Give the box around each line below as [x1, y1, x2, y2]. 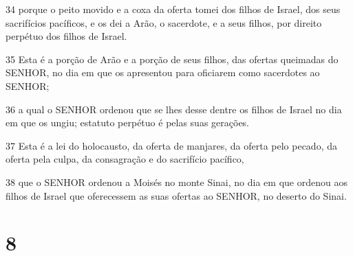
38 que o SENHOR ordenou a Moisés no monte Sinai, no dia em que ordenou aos [6, 174, 347, 189]
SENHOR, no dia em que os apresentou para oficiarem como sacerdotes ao [6, 65, 320, 80]
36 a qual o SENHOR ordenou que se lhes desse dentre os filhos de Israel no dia [6, 102, 342, 116]
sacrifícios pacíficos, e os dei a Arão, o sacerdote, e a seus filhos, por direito [6, 15, 322, 30]
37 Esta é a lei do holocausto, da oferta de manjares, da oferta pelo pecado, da [6, 138, 337, 152]
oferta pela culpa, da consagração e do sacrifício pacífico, [6, 152, 244, 166]
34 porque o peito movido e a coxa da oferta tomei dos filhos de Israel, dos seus [6, 2, 341, 16]
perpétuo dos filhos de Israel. [6, 29, 127, 43]
